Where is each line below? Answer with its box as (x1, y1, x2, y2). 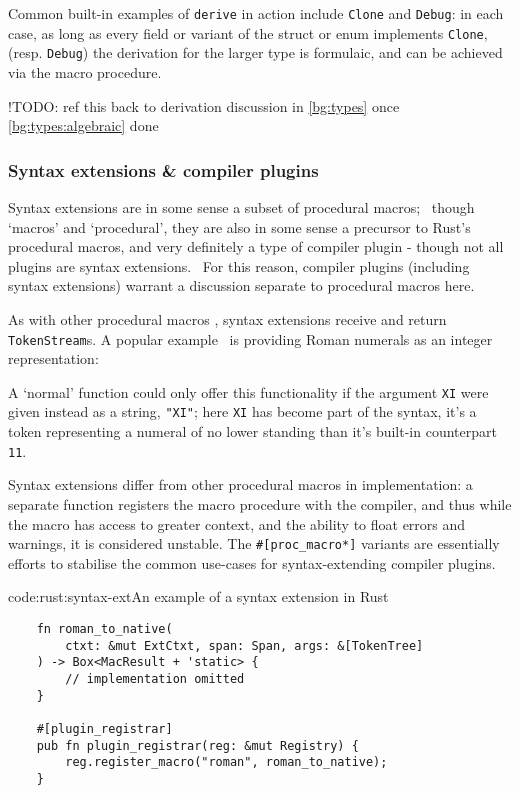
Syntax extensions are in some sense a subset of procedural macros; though (8, 196, 475, 217)
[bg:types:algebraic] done (8, 115, 159, 136)
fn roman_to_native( (36, 621, 173, 636)
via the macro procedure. (8, 61, 162, 82)
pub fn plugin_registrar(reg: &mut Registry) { (36, 738, 359, 753)
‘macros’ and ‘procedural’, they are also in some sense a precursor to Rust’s (8, 216, 471, 237)
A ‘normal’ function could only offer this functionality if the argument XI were (8, 381, 489, 402)
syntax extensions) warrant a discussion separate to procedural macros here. (8, 275, 475, 296)
